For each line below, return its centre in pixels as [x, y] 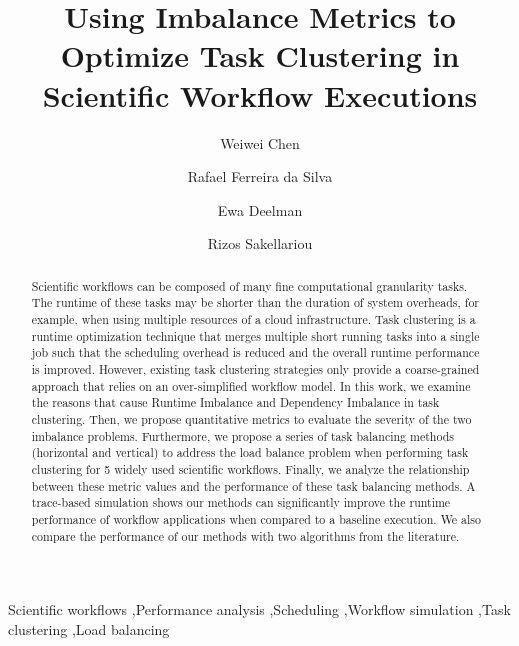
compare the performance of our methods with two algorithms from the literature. [245, 535]
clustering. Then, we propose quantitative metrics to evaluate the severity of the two [251, 418]
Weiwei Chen [260, 142]
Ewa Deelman [260, 209]
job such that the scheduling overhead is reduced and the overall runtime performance [255, 352]
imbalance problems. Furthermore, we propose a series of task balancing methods [242, 435]
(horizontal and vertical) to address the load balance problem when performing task [250, 452]
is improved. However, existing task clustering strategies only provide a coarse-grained [255, 368]
